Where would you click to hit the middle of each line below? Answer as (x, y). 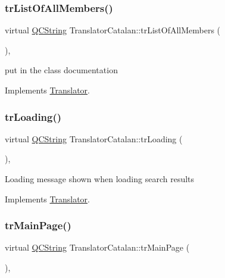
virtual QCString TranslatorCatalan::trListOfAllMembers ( (113, 30)
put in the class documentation (61, 70)
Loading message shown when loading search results (100, 179)
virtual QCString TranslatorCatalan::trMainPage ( (97, 247)
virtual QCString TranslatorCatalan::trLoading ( (94, 138)
